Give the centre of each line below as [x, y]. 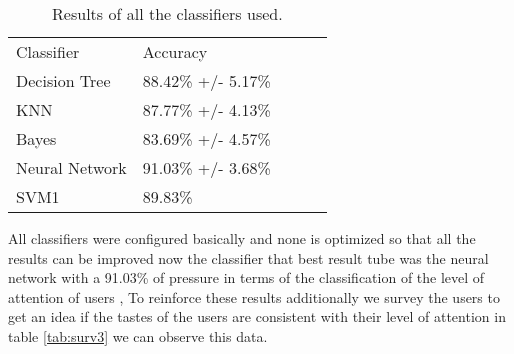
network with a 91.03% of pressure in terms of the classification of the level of [246, 277]
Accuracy [175, 51]
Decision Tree [63, 80]
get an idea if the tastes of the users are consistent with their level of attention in [257, 316]
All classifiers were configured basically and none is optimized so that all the [242, 238]
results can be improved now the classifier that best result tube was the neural [248, 257]
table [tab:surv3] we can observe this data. [138, 335]
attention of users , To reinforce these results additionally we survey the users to [254, 296]
